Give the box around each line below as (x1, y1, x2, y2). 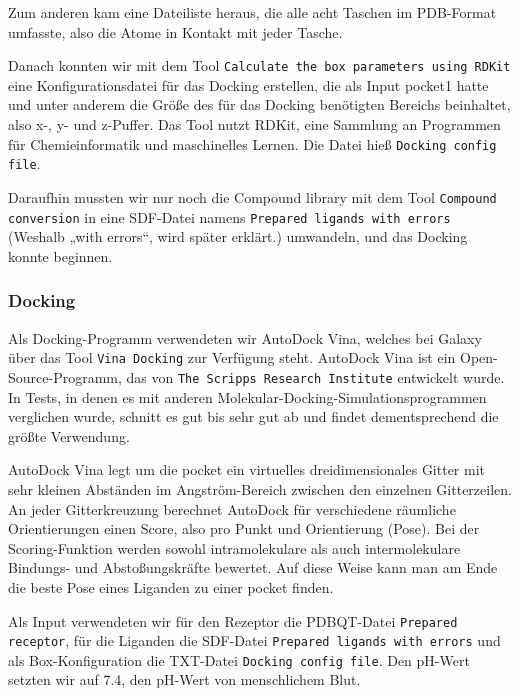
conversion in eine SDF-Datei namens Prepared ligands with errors (8, 206, 451, 227)
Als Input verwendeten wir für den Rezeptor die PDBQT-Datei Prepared (8, 610, 458, 631)
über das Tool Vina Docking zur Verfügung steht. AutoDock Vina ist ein (8, 347, 456, 368)
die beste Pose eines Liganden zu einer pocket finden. (8, 576, 334, 597)
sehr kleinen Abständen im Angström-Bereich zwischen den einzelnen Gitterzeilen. (8, 478, 512, 499)
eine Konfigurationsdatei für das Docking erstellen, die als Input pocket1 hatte (8, 74, 489, 95)
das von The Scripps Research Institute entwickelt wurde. (126, 366, 505, 387)
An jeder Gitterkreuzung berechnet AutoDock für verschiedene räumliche (8, 498, 456, 519)
